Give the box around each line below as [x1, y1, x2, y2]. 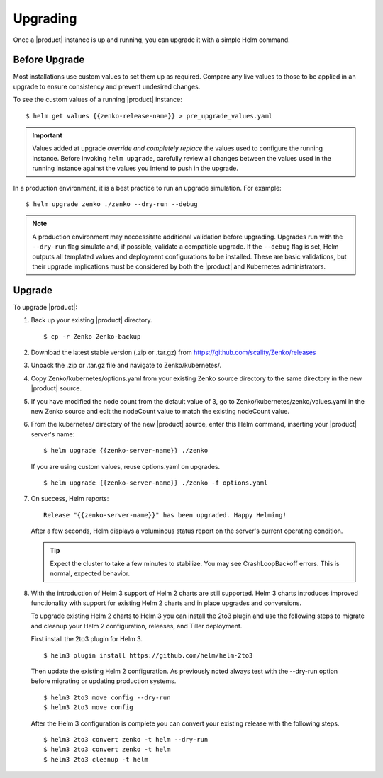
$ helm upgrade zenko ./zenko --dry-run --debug [26, 200, 198, 208]
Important [32, 131, 63, 140]
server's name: [30, 429, 75, 439]
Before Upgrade [13, 54, 85, 66]
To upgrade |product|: [13, 303, 78, 311]
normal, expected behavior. [50, 569, 131, 577]
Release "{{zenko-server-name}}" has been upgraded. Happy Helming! [43, 511, 287, 519]
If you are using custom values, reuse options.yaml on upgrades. [30, 462, 221, 470]
